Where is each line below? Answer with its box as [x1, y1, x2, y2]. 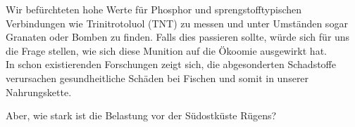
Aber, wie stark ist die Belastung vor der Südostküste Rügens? [6, 108, 277, 123]
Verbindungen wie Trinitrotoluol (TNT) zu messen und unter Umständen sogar [6, 15, 348, 30]
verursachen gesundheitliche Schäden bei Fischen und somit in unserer [6, 70, 309, 85]
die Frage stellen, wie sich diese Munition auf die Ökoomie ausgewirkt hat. [6, 43, 327, 58]
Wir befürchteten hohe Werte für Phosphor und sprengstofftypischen [6, 2, 302, 16]
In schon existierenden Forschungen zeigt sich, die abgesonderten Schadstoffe [6, 57, 336, 72]
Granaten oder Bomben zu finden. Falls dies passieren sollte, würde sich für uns [6, 29, 350, 44]
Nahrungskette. [6, 84, 72, 99]
